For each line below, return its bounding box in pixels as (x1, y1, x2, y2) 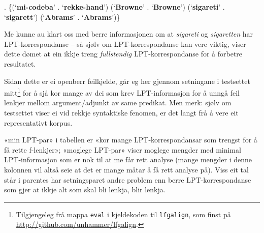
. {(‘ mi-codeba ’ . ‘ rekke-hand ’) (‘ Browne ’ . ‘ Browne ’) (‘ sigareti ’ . (4, 2, 225, 12)
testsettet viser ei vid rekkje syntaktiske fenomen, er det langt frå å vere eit (4, 107, 239, 118)
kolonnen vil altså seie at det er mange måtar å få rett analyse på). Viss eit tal (4, 164, 249, 174)
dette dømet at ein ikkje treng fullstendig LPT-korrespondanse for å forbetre (4, 48, 243, 59)
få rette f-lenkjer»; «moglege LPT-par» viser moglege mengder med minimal (4, 144, 241, 155)
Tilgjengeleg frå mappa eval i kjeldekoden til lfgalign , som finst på (16, 209, 231, 219)
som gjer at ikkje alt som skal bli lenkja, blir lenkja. (4, 184, 166, 195)
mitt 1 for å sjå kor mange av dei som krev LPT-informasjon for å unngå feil (4, 86, 240, 98)
